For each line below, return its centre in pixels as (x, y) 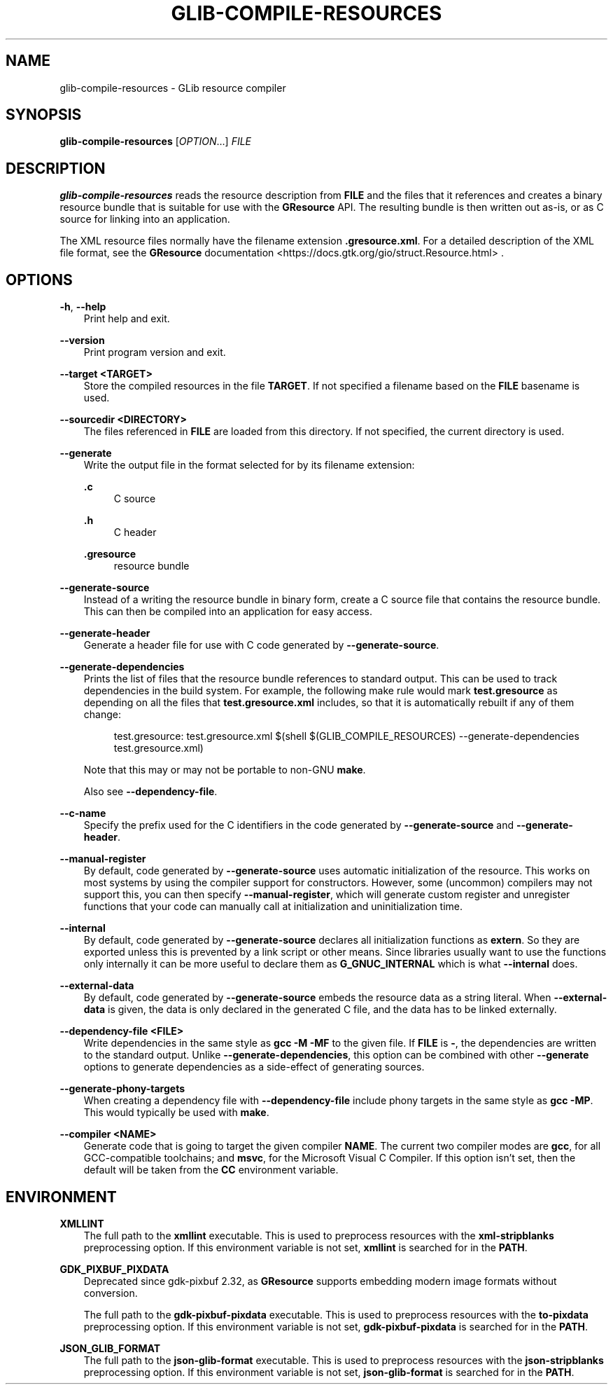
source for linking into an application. (145, 219)
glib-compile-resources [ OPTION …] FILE (156, 142)
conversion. (111, 1293)
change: (102, 715)
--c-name (83, 813)
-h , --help (83, 307)
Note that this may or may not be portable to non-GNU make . (225, 770)
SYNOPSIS (44, 115)
